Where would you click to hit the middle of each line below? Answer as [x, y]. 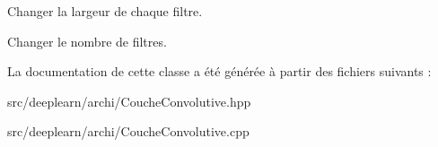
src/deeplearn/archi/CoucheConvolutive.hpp [129, 101]
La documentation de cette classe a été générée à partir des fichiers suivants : [219, 71]
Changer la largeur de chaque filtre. [105, 11]
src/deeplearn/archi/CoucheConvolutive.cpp [128, 131]
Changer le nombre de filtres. [87, 41]
